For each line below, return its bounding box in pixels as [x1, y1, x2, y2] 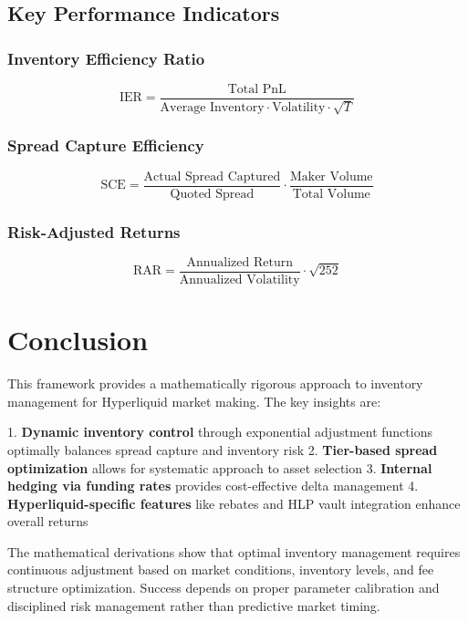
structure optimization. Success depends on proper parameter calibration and [7, 578, 440, 597]
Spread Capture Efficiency [7, 134, 204, 157]
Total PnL [227, 83, 286, 96]
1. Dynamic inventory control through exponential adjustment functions [7, 422, 432, 441]
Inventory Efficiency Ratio [7, 47, 205, 69]
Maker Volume [289, 170, 373, 183]
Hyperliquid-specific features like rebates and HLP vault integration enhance [7, 493, 461, 512]
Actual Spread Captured [143, 170, 281, 183]
